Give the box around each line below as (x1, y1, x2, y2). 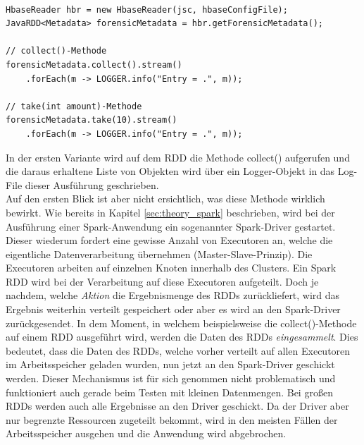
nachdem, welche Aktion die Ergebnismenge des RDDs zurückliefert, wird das (6, 288, 340, 303)
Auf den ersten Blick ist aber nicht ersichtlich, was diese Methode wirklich (6, 191, 325, 206)
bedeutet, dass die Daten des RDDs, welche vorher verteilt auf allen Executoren (6, 343, 351, 358)
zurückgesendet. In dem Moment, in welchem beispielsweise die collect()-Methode (6, 315, 357, 330)
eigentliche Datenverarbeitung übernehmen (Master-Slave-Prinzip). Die (6, 246, 313, 261)
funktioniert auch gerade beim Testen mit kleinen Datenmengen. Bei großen (6, 384, 333, 399)
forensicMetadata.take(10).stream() (6, 115, 177, 126)
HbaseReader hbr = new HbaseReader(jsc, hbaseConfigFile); (6, 4, 288, 15)
